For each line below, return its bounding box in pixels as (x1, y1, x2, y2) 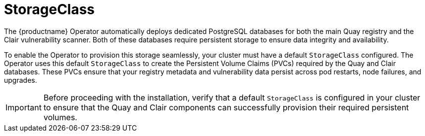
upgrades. (4, 75, 37, 84)
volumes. (43, 112, 77, 122)
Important (5, 102, 42, 112)
